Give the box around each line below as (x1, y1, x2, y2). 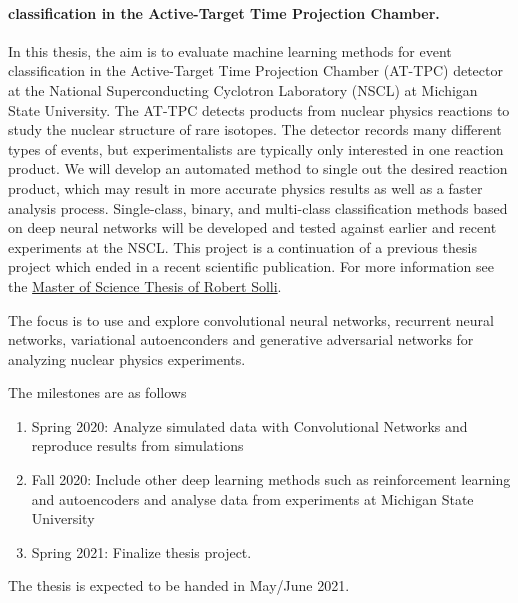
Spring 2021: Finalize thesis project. (31, 541, 252, 562)
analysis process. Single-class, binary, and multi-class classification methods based (8, 197, 508, 218)
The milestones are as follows (8, 382, 187, 403)
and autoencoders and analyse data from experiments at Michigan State (31, 488, 474, 509)
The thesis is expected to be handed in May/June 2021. (8, 575, 350, 596)
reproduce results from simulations (31, 435, 244, 456)
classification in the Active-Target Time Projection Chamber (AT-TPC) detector (8, 60, 503, 81)
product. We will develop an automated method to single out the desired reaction (8, 158, 508, 179)
